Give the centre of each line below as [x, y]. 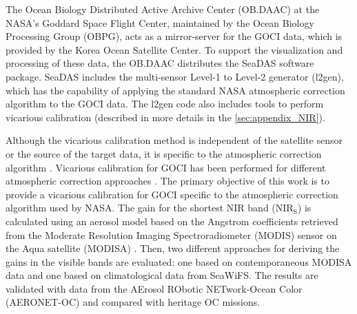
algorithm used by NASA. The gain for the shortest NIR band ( [141, 208]
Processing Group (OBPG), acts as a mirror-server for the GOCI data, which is [174, 36]
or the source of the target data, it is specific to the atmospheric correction [164, 153]
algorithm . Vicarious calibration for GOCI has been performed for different [166, 167]
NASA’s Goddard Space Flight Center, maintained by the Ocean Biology [160, 22]
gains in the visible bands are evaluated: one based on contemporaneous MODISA [179, 261]
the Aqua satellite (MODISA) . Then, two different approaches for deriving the [173, 248]
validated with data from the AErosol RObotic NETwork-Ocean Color [154, 288]
